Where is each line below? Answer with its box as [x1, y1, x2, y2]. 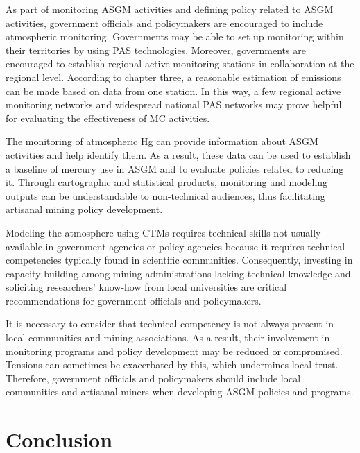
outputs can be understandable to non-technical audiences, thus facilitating [6, 188, 325, 203]
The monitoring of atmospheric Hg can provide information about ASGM [6, 134, 318, 148]
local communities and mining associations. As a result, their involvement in [6, 330, 330, 345]
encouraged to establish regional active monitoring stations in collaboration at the [6, 56, 354, 71]
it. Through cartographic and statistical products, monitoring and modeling [6, 175, 328, 189]
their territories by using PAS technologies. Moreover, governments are [6, 42, 306, 57]
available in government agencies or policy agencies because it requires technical [6, 239, 345, 253]
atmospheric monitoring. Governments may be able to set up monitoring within [6, 29, 344, 44]
